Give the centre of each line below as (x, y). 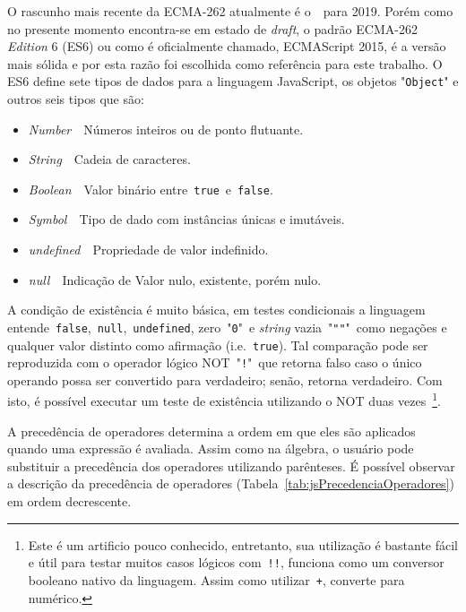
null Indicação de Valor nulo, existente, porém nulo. (175, 279)
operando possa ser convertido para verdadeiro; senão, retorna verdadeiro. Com (225, 379)
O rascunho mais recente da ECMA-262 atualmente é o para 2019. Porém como (230, 11)
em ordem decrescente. (69, 501)
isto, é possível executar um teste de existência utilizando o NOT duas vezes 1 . (224, 400)
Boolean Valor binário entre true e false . (151, 189)
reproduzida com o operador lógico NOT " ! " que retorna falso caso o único (215, 362)
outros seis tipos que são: (76, 99)
